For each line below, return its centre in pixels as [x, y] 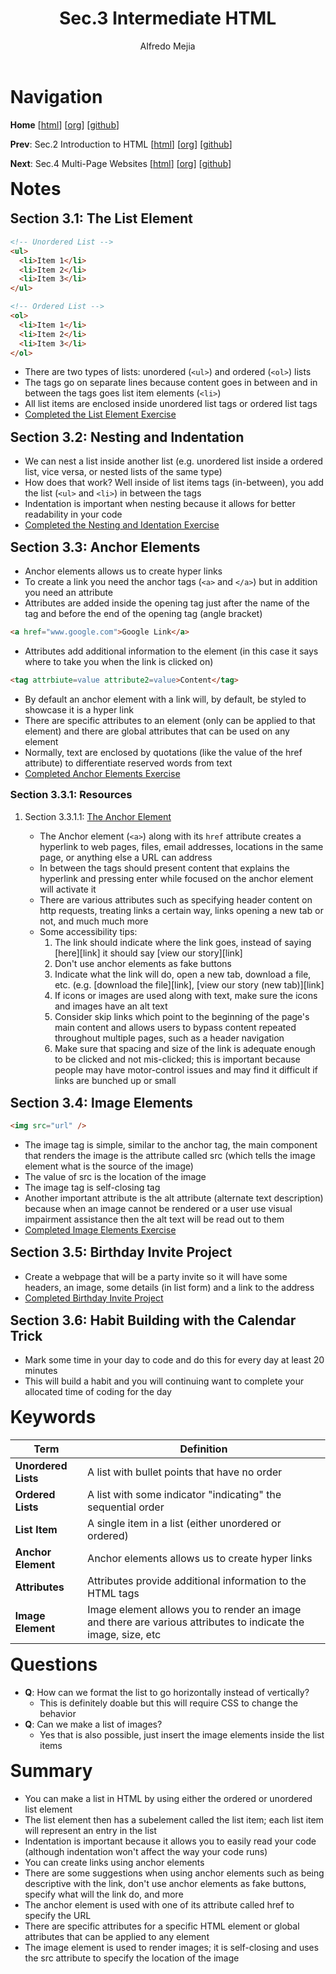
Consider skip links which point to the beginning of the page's [182, 1016]
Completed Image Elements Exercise [100, 1230]
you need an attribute [69, 593]
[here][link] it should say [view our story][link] [149, 953]
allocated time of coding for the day [98, 1392]
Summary [51, 1770]
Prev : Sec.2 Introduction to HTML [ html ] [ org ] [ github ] [121, 144]
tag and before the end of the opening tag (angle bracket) [143, 614]
